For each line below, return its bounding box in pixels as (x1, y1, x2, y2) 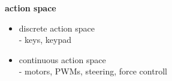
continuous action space (19, 53, 106, 66)
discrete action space (19, 21, 95, 34)
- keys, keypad (19, 33, 71, 46)
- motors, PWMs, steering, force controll (19, 65, 167, 77)
